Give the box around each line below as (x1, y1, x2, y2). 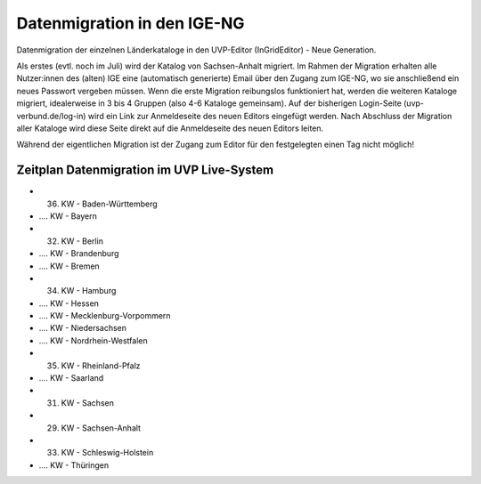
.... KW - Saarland (38, 373, 104, 383)
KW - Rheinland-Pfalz (61, 360, 142, 371)
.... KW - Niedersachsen (38, 323, 127, 334)
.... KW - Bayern (38, 210, 97, 222)
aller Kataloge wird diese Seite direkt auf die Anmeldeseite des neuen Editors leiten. (16, 123, 324, 133)
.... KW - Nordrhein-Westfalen (38, 335, 148, 346)
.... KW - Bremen (38, 261, 100, 271)
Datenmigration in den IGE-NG (16, 13, 245, 33)
